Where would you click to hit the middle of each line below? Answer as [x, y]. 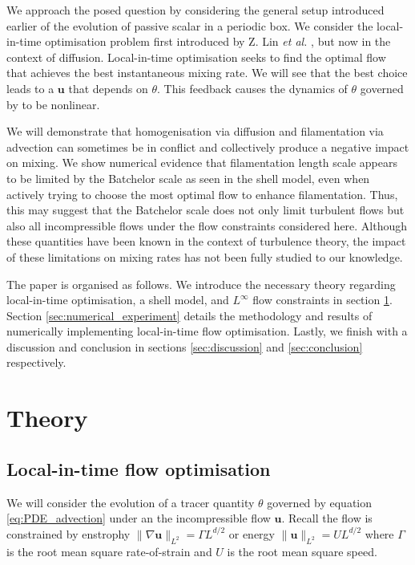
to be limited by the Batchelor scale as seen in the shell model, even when [188, 178]
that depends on [108, 88]
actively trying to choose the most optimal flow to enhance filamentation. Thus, [202, 194]
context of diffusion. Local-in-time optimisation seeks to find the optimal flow [196, 57]
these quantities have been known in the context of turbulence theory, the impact [206, 241]
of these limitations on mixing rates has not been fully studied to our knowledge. [205, 256]
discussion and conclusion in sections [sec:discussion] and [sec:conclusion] [185, 346]
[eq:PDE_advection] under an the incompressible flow [139, 518]
